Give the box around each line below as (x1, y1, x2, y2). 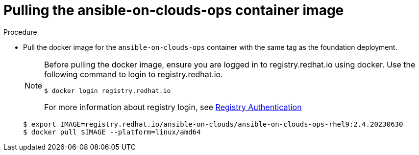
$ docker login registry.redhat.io (44, 87, 171, 94)
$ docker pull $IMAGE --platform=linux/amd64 (23, 128, 201, 136)
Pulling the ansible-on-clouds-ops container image (3, 2, 344, 19)
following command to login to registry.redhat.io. (44, 69, 223, 79)
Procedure (3, 27, 37, 36)
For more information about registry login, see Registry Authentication (44, 102, 302, 112)
